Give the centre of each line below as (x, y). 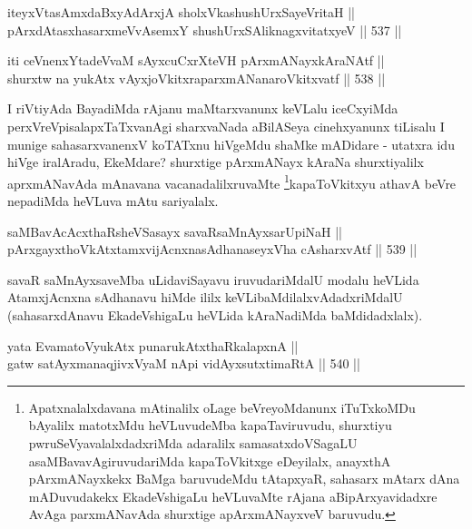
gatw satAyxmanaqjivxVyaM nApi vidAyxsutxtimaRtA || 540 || (184, 363)
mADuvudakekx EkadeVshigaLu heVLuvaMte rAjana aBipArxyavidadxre (233, 496)
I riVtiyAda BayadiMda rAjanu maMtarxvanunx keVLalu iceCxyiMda (203, 108)
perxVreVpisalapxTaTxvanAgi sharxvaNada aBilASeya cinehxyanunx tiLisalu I (226, 126)
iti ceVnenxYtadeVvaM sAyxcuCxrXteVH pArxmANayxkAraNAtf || (196, 60)
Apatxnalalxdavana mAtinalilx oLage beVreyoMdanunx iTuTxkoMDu (222, 407)
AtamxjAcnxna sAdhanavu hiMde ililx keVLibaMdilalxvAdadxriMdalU (205, 297)
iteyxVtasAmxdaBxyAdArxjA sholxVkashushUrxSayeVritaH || (181, 12)
